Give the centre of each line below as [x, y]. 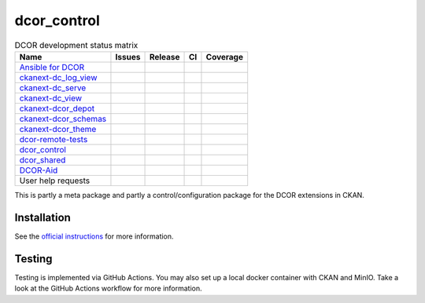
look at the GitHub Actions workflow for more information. [108, 288]
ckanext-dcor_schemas [63, 119]
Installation [42, 217]
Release [164, 57]
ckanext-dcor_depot [57, 108]
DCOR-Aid [39, 170]
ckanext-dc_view [51, 98]
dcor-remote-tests [54, 139]
